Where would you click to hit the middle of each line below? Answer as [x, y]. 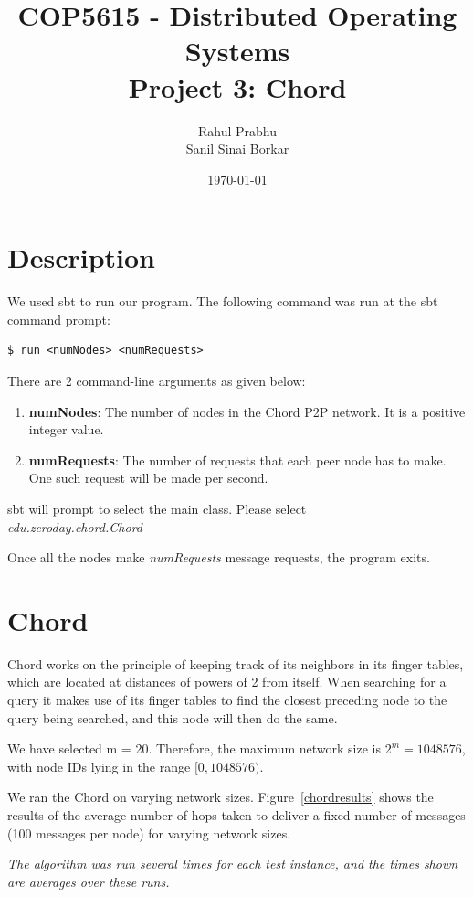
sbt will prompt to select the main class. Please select [157, 508]
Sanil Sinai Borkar [237, 149]
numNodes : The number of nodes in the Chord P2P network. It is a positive [247, 411]
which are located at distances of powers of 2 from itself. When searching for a [227, 682]
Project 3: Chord [237, 86]
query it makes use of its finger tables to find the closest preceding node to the [227, 700]
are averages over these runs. [89, 881]
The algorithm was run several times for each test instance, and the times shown [233, 864]
